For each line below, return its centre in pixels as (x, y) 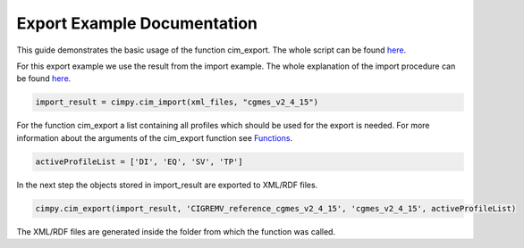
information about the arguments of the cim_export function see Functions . (155, 137)
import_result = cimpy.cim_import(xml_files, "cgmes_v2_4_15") (177, 102)
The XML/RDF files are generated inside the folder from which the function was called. (176, 231)
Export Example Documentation (137, 23)
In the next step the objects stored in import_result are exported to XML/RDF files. (167, 185)
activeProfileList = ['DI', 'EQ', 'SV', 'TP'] (139, 161)
